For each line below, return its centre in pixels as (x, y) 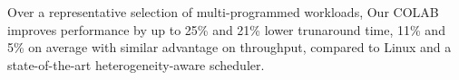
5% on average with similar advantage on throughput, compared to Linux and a (229, 47)
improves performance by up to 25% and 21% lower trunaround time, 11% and (226, 29)
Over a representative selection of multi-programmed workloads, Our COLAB (223, 12)
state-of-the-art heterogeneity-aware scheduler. (136, 64)
